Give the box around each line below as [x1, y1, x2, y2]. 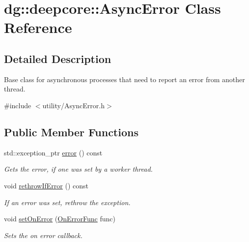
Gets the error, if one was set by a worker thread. [4, 164, 153, 174]
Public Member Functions [4, 124, 138, 139]
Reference [4, 17, 72, 37]
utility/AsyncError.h [42, 100, 105, 110]
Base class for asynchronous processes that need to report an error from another [4, 74, 245, 84]
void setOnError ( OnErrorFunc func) [4, 213, 115, 224]
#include [4, 100, 31, 110]
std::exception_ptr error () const [4, 147, 103, 157]
